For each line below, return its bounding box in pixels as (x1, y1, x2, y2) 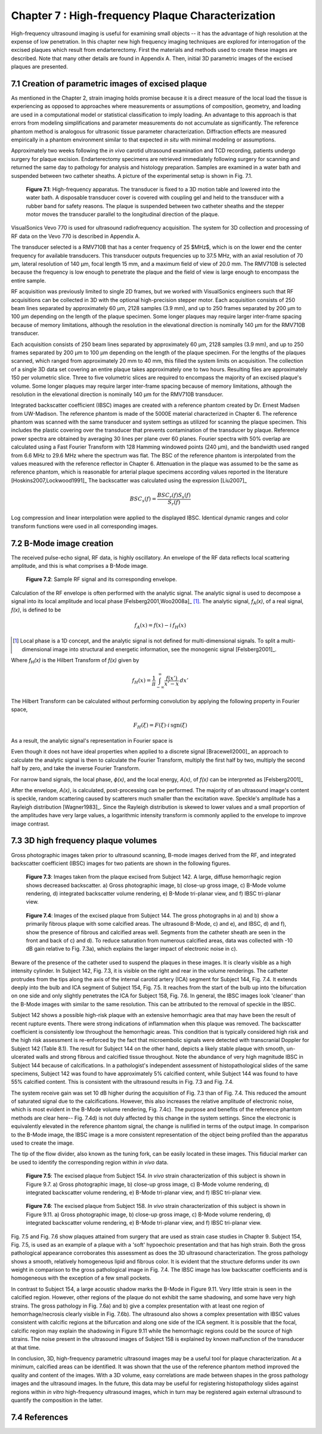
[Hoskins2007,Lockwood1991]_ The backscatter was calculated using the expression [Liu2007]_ (11, 477, 247, 484)
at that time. (11, 1344, 41, 1351)
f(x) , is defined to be (11, 606, 61, 613)
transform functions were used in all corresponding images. (11, 523, 158, 530)
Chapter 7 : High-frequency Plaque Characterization (11, 9, 275, 22)
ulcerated (11, 1053, 35, 1061)
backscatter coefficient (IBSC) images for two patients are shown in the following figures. (11, 860, 231, 867)
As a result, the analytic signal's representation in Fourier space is (11, 737, 173, 744)
